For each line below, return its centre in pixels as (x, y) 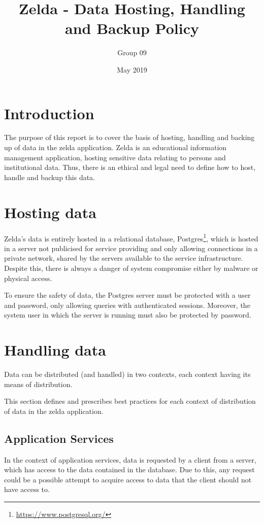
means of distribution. (38, 384)
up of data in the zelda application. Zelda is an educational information (115, 147)
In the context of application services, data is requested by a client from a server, (130, 459)
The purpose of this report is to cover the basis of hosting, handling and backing (129, 137)
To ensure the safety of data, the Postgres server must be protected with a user (127, 295)
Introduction (49, 113)
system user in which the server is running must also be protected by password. (128, 315)
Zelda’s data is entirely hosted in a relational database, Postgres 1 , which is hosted (131, 237)
